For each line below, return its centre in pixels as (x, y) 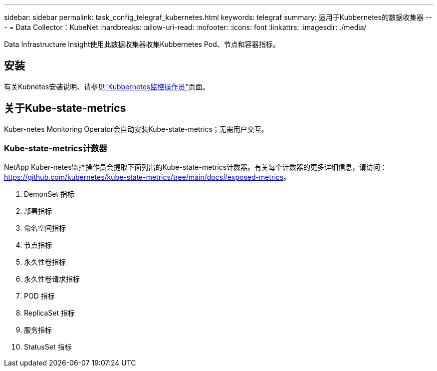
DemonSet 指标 (49, 194)
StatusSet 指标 (48, 347)
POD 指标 (39, 296)
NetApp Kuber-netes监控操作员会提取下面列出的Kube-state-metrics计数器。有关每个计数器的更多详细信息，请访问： (196, 167)
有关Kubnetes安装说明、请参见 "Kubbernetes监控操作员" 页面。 (107, 86)
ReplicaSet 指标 (49, 313)
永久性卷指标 (45, 262)
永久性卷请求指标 (52, 279)
